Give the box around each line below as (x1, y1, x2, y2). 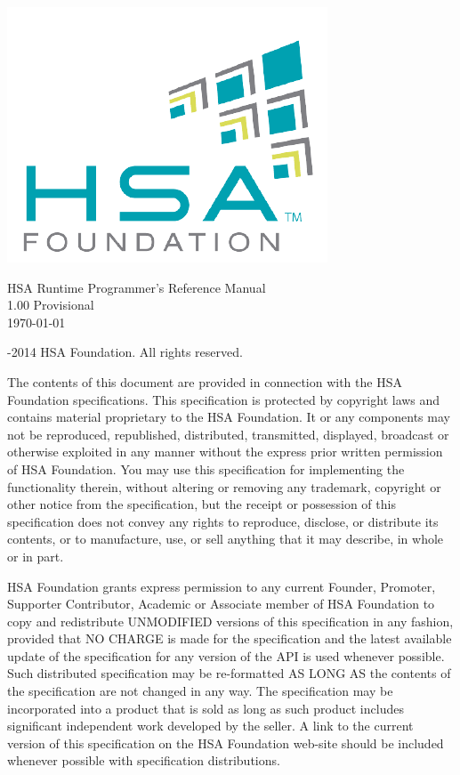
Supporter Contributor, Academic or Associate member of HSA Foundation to (7, 594, 435, 613)
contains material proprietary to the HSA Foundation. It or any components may (7, 408, 450, 426)
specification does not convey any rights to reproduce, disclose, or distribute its (7, 512, 439, 530)
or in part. (7, 546, 64, 565)
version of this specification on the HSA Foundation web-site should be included (7, 733, 444, 752)
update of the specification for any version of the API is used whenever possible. (7, 646, 445, 665)
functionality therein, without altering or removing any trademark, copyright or (7, 477, 441, 496)
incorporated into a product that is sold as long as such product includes (7, 698, 404, 717)
